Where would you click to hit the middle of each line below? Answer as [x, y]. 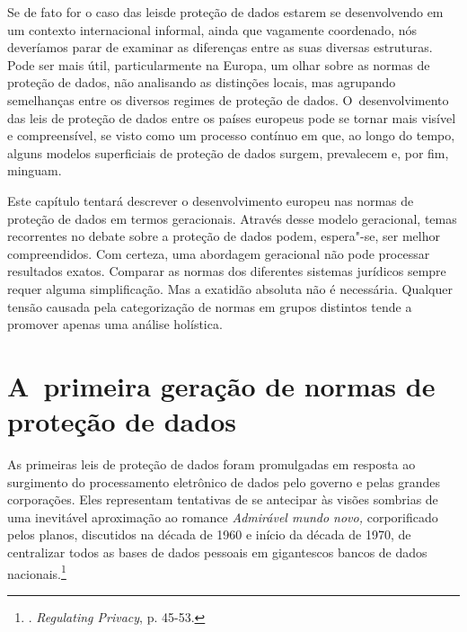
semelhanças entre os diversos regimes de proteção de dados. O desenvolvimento [228, 99]
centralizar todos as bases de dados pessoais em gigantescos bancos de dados [217, 552]
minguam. [35, 170]
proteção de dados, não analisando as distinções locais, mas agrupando [202, 82]
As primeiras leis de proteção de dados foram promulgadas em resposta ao [211, 464]
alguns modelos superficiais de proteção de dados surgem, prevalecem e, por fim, [228, 152]
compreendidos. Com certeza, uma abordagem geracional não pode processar [219, 253]
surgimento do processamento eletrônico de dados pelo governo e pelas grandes [224, 481]
